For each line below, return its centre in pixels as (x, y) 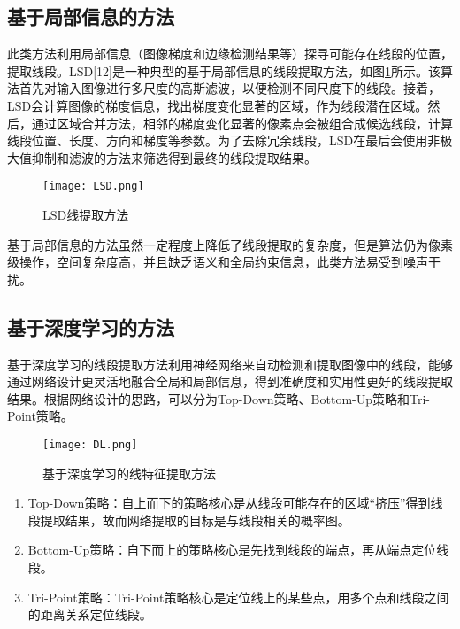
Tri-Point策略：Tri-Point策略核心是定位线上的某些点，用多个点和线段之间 (238, 597)
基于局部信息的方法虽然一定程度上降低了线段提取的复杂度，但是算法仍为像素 (230, 244)
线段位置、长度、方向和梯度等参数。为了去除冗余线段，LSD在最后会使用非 (224, 140)
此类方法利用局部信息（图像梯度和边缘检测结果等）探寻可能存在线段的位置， (230, 54)
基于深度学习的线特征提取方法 (129, 473)
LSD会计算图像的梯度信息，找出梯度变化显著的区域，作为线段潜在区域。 (218, 105)
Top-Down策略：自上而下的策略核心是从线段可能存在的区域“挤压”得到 (229, 503)
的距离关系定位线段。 (90, 614)
